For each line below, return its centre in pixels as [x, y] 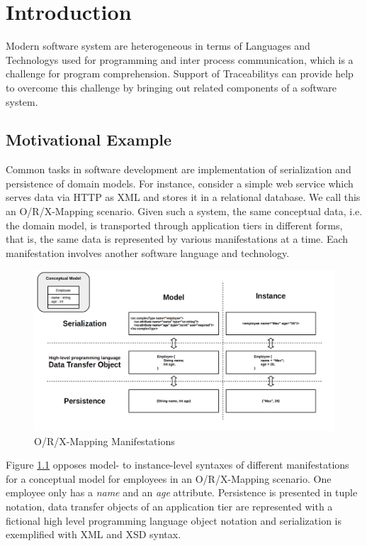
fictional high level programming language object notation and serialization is [174, 520]
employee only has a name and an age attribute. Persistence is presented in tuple [182, 492]
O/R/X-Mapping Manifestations [105, 441]
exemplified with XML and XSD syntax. [94, 534]
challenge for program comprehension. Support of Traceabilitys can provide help [180, 73]
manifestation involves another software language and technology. [148, 252]
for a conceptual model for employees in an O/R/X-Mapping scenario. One [169, 478]
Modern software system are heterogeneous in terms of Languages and [158, 46]
